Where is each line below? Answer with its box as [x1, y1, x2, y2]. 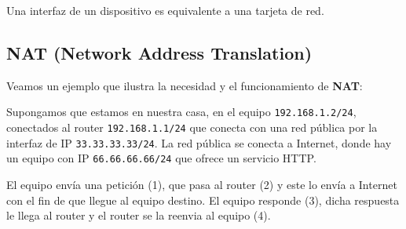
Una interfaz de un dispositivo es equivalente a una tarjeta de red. [6, 2, 324, 18]
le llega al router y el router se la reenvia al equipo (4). [6, 207, 271, 224]
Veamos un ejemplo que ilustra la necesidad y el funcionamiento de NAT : [6, 77, 363, 93]
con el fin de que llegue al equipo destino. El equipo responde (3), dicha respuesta [6, 191, 400, 208]
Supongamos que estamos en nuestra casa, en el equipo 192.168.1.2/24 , [6, 104, 357, 120]
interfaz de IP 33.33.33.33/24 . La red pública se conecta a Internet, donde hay [6, 134, 392, 151]
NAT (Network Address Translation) [6, 40, 313, 64]
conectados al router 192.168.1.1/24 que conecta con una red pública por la [6, 119, 378, 136]
